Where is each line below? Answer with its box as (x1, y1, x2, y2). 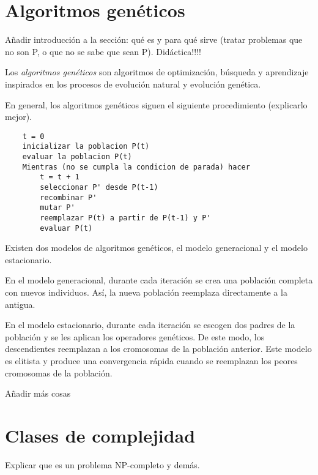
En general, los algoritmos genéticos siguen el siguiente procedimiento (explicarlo (5, 98, 308, 111)
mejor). (5, 110, 32, 123)
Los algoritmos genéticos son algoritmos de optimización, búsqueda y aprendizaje (5, 65, 309, 78)
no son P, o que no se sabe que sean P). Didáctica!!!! (5, 45, 201, 58)
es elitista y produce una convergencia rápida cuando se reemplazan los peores (5, 354, 298, 367)
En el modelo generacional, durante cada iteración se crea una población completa (5, 274, 313, 286)
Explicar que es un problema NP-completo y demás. (5, 458, 200, 471)
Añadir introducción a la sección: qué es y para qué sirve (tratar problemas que (5, 33, 303, 46)
